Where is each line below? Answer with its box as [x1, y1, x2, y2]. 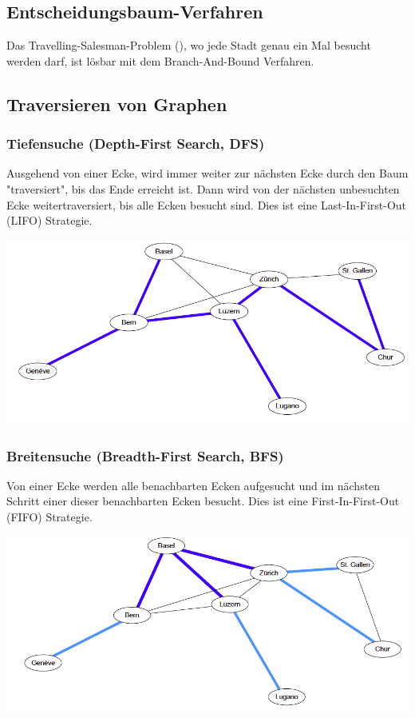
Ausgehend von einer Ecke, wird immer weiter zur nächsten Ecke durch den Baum [6, 165, 409, 181]
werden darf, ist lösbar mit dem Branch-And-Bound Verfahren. [6, 52, 314, 69]
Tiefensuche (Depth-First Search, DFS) [6, 134, 265, 154]
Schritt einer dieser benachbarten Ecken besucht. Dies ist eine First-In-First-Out [6, 493, 400, 509]
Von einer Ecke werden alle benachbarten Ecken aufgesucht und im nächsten [6, 477, 381, 493]
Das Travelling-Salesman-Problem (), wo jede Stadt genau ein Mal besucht [6, 37, 371, 54]
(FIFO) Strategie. [6, 509, 93, 525]
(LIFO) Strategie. [6, 212, 93, 229]
